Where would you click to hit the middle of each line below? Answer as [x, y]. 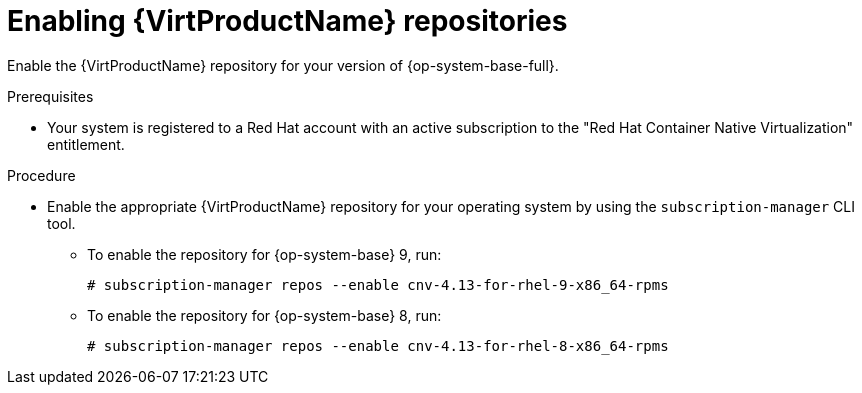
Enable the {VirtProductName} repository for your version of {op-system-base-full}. [283, 65]
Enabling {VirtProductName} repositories [287, 21]
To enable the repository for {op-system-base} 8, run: [264, 315]
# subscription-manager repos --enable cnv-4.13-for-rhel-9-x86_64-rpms [378, 284]
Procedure [41, 175]
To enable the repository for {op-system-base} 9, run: [264, 254]
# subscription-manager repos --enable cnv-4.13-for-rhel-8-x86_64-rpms [378, 345]
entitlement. [86, 144]
